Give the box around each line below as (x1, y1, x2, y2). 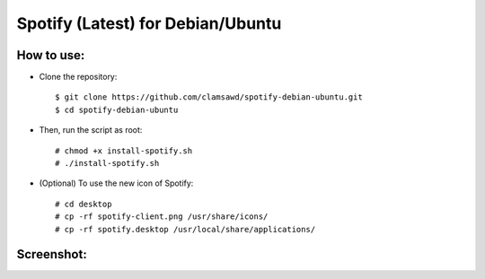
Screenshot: (16, 247, 87, 262)
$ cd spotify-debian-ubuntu (55, 104, 179, 115)
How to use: (16, 48, 85, 63)
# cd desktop (55, 198, 112, 209)
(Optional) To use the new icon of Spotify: (39, 178, 194, 188)
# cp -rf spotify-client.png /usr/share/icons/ (55, 212, 269, 222)
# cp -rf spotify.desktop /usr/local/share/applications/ (55, 224, 316, 234)
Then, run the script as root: (39, 125, 143, 135)
